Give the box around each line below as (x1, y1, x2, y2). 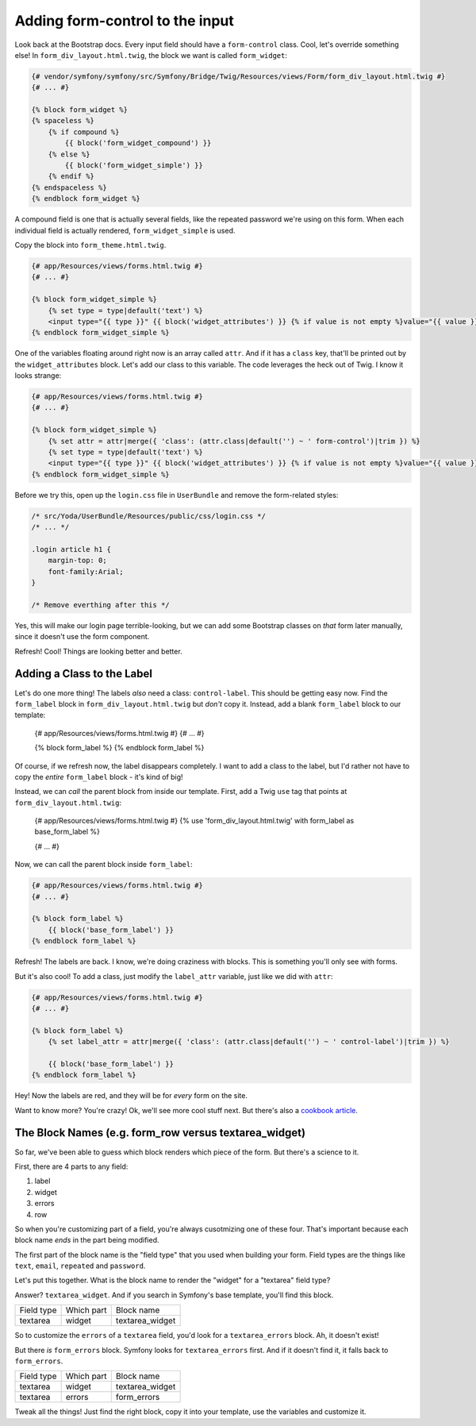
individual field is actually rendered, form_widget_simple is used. (14, 225, 236, 235)
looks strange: (14, 371, 62, 380)
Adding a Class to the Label (14, 667, 152, 680)
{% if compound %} (48, 127, 120, 137)
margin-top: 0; (48, 556, 107, 565)
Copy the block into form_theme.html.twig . (14, 240, 167, 249)
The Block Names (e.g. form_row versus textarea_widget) (14, 1126, 305, 1139)
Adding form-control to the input (14, 12, 234, 29)
